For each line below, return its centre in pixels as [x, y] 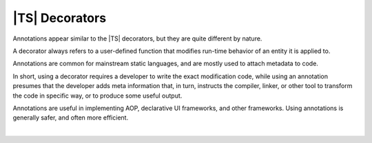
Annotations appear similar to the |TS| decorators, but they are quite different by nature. [137, 38]
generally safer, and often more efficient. [71, 118]
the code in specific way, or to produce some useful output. [97, 96]
